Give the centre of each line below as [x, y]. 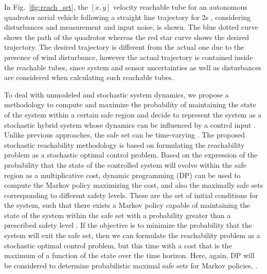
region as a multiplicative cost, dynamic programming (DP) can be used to [122, 175]
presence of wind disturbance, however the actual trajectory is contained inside [129, 57]
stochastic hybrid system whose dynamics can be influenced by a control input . [130, 124]
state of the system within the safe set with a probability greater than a [118, 215]
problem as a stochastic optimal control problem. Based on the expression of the [131, 155]
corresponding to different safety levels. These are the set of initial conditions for [131, 195]
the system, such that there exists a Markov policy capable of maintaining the [127, 205]
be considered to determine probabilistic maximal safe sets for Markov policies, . [131, 265]
